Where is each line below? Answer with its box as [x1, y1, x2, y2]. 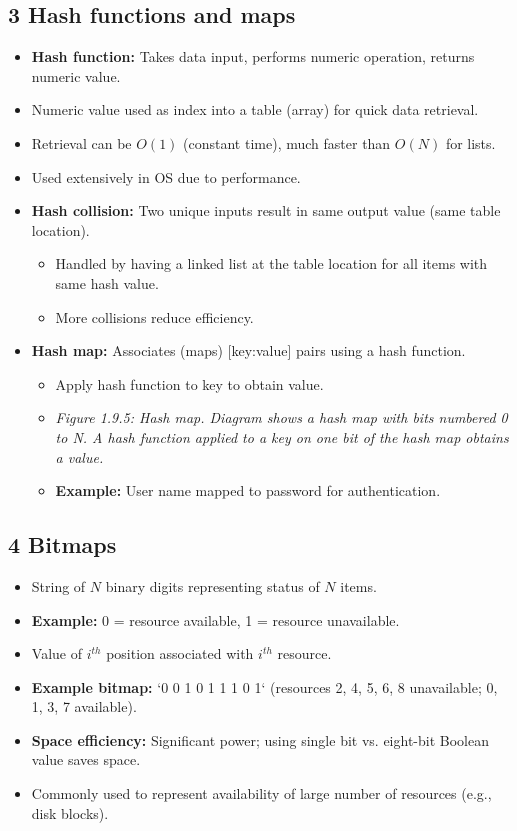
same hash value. [55, 272, 159, 293]
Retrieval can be [31, 132, 132, 153]
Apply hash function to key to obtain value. [55, 373, 324, 394]
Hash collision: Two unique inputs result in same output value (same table [31, 200, 501, 221]
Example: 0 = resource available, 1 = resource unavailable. [31, 609, 400, 630]
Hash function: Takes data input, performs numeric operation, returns [31, 46, 475, 67]
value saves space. [31, 749, 141, 770]
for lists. [445, 132, 496, 153]
